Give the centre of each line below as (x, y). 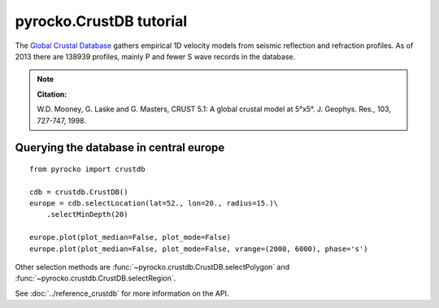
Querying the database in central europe (120, 147)
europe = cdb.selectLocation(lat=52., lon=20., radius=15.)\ (154, 204)
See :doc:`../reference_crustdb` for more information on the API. (122, 293)
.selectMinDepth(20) (87, 215)
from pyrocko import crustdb (87, 169)
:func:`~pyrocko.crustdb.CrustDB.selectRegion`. (96, 278)
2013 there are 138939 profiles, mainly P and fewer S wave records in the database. (155, 56)
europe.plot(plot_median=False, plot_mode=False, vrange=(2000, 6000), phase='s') (199, 249)
